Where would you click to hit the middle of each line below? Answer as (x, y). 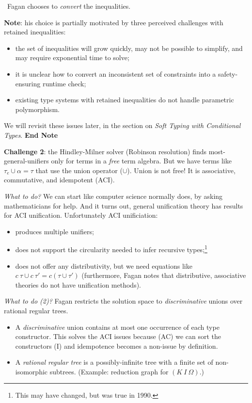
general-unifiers (26, 161)
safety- (228, 73)
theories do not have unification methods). (78, 284)
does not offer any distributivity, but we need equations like (104, 266)
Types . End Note (31, 135)
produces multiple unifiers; (55, 231)
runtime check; (64, 83)
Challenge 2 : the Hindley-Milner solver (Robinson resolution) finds (105, 151)
